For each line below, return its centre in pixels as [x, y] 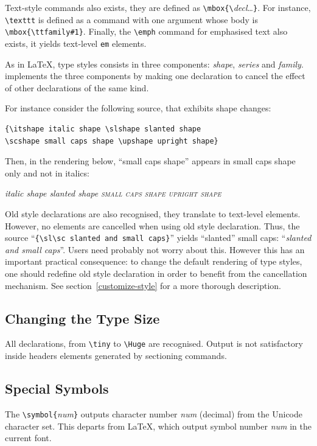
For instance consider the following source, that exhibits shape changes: [138, 108]
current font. [28, 438]
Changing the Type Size [82, 318]
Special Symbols [57, 389]
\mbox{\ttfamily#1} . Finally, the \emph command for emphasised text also [146, 31]
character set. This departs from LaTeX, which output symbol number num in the [158, 426]
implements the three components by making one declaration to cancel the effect [155, 76]
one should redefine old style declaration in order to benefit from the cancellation [156, 273]
